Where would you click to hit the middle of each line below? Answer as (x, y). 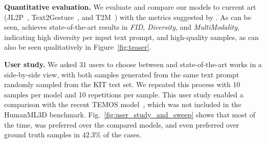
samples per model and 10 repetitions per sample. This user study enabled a (124, 94)
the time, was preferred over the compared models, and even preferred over (122, 124)
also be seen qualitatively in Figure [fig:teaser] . (78, 47)
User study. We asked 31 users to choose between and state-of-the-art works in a (133, 64)
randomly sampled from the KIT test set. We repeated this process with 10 (122, 84)
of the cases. (122, 135)
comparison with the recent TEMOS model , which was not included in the (123, 104)
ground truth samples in (42, 135)
